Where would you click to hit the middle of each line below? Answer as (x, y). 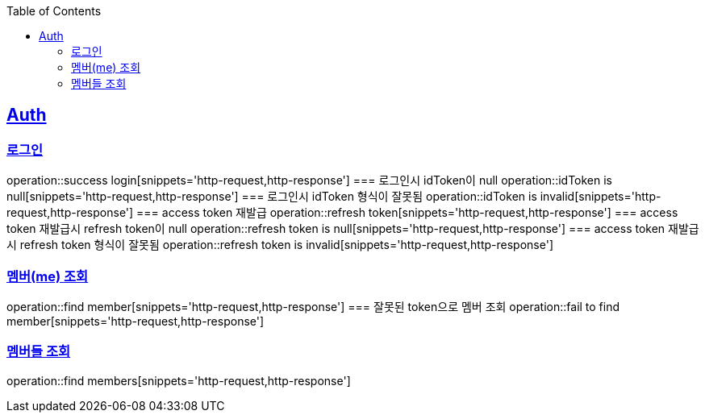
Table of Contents (54, 11)
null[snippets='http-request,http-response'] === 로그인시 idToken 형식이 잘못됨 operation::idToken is (272, 197)
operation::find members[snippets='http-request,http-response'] (179, 380)
